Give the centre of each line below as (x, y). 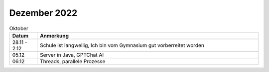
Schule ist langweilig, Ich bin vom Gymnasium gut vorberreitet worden (122, 45)
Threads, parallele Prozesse (73, 61)
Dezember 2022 (43, 13)
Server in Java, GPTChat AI (72, 55)
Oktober (19, 28)
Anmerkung (55, 36)
